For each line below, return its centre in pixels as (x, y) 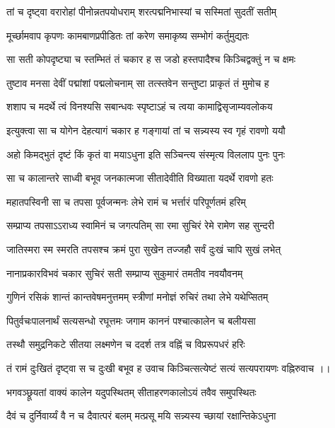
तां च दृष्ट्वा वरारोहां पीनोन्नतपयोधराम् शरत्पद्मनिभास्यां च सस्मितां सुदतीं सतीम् (142, 11)
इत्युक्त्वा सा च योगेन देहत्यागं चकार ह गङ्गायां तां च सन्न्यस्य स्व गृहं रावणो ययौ (146, 130)
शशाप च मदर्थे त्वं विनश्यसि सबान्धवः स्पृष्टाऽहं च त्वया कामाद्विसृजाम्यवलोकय (140, 106)
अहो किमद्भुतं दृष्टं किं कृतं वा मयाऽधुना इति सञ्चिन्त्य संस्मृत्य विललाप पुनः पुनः (146, 154)
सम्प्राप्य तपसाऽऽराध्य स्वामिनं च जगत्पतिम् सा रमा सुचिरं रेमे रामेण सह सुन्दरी (140, 225)
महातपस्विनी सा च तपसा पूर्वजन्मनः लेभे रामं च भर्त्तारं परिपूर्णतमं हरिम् (126, 201)
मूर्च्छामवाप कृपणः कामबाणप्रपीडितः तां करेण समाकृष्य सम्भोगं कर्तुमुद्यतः (128, 35)
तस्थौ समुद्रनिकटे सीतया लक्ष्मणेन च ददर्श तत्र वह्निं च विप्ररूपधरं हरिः (126, 344)
